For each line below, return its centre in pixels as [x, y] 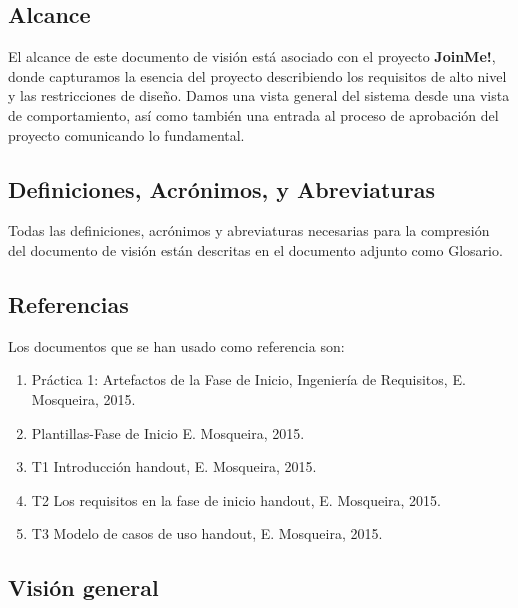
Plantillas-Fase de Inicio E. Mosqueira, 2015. [168, 432]
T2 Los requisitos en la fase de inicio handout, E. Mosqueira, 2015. [236, 499]
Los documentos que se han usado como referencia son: [176, 345]
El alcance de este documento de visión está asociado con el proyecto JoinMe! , [252, 56]
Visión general [83, 587]
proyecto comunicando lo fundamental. [126, 134]
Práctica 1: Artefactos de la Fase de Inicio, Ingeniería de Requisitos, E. [248, 379]
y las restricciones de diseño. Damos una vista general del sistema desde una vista [259, 95]
